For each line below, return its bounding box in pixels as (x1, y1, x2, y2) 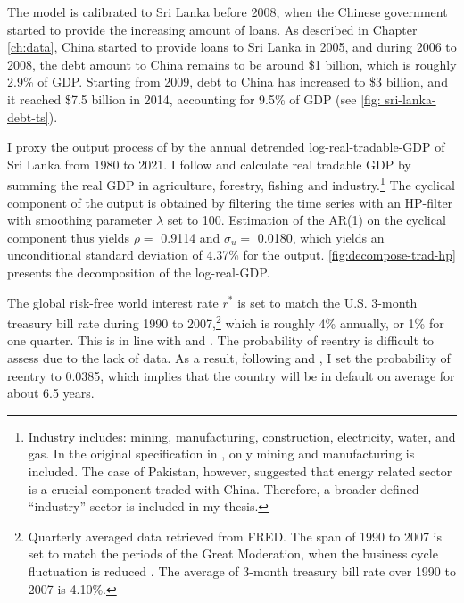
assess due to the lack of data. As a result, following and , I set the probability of (7, 349, 451, 367)
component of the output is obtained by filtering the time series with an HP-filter (7, 193, 453, 211)
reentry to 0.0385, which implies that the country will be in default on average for (7, 366, 455, 384)
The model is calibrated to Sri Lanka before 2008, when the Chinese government (7, 3, 448, 21)
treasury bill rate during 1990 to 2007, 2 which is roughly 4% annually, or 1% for (7, 311, 444, 332)
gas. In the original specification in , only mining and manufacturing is (28, 444, 415, 463)
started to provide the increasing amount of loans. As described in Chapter (7, 20, 418, 38)
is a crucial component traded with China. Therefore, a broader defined (28, 479, 419, 498)
